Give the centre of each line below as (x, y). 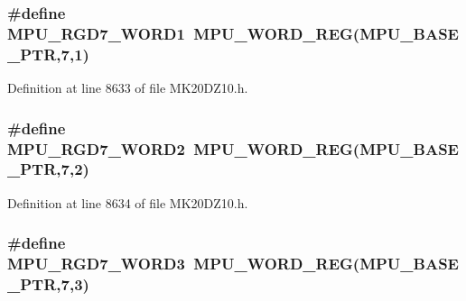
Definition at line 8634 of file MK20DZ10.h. (128, 202)
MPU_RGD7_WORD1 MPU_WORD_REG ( (184, 33)
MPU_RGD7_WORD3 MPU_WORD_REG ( (184, 264)
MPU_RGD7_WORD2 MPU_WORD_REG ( (184, 148)
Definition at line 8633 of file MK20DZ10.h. (128, 88)
